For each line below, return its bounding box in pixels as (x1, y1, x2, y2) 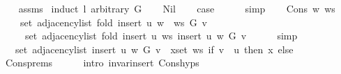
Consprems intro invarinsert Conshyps (5, 55, 199, 70)
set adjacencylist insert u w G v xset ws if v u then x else (15, 41, 294, 56)
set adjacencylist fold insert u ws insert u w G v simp (24, 28, 298, 43)
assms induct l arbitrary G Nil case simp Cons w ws (18, 1, 335, 15)
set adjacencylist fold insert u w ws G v (20, 15, 208, 29)
